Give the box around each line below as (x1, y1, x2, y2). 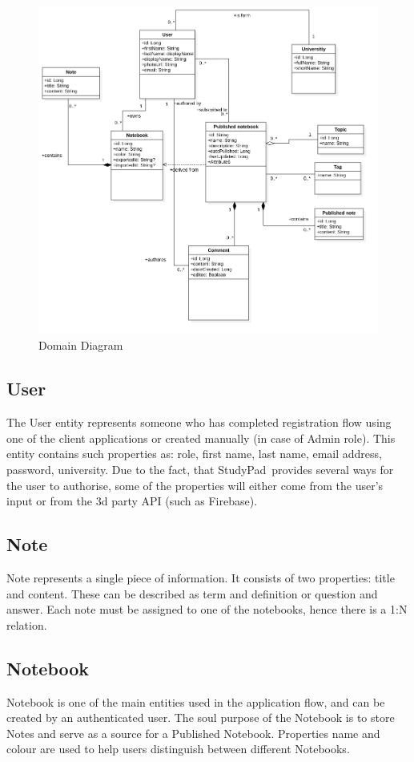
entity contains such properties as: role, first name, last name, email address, (6, 445, 382, 462)
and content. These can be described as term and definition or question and (6, 585, 378, 602)
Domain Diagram (38, 337, 123, 354)
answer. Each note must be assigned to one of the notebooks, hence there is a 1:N (6, 601, 408, 618)
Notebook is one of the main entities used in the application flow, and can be (6, 693, 385, 710)
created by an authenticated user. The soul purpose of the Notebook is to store (6, 709, 395, 726)
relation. (6, 616, 47, 633)
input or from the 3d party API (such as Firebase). (6, 492, 258, 509)
